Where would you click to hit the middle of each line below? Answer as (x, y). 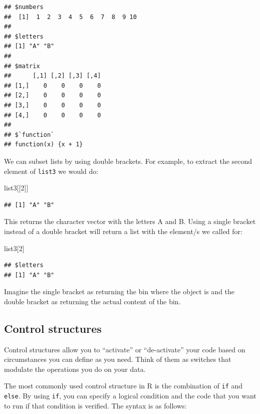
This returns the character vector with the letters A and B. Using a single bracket (130, 221)
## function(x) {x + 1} (44, 145)
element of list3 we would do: (51, 171)
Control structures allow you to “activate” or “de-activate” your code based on (125, 349)
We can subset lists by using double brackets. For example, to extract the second (128, 161)
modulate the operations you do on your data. (75, 369)
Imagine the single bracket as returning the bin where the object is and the (119, 291)
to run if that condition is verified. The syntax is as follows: (95, 405)
